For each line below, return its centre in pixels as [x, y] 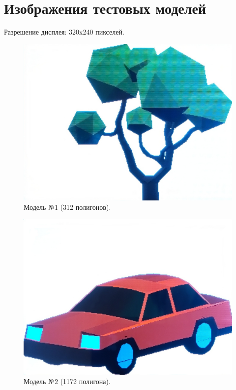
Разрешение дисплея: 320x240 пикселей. [64, 32]
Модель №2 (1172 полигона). [67, 381]
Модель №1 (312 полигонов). [67, 207]
